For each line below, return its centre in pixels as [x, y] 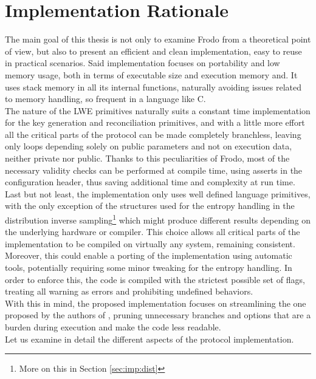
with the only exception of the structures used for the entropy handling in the [150, 206]
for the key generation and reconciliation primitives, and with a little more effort [155, 122]
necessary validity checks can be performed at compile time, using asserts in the [154, 170]
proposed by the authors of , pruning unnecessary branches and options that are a [158, 315]
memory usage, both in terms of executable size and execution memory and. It [151, 74]
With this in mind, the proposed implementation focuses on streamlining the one [156, 303]
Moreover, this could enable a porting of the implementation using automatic [149, 255]
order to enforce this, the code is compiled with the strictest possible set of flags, [155, 279]
